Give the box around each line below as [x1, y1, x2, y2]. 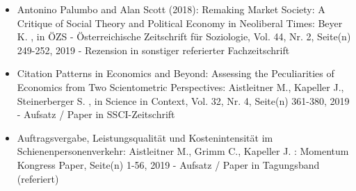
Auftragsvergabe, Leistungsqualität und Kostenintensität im [17, 130, 273, 144]
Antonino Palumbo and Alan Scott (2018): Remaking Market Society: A [17, 2, 325, 16]
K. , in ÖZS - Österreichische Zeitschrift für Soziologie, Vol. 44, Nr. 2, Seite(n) [17, 29, 351, 44]
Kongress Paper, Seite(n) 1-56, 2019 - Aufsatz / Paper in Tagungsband [17, 157, 320, 172]
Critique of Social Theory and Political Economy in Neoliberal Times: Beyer [17, 15, 343, 30]
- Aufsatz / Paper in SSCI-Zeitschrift [17, 107, 175, 122]
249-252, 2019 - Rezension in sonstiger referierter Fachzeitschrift [17, 42, 290, 57]
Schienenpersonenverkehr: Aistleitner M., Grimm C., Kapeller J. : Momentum [17, 144, 349, 158]
